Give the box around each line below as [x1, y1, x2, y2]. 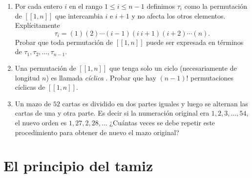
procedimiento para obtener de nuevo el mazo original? [15, 127, 179, 137]
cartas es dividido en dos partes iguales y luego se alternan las [62, 98, 248, 108]
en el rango [69, 1, 103, 11]
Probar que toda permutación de [15, 37, 113, 47]
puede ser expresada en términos [146, 37, 244, 47]
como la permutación [184, 1, 248, 11]
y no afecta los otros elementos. [131, 10, 226, 20]
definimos [147, 1, 175, 11]
